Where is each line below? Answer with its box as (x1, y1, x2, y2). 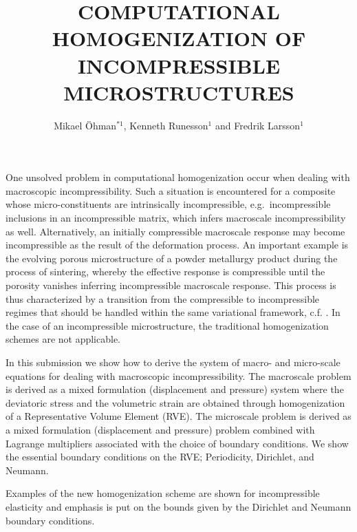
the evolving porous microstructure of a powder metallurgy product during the (6, 251, 338, 265)
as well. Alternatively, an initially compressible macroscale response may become (6, 224, 345, 238)
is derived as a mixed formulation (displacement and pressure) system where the (6, 382, 344, 396)
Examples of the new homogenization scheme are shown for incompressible (6, 486, 320, 500)
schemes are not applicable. (6, 332, 121, 346)
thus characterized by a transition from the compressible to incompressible (6, 291, 320, 306)
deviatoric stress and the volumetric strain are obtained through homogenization (6, 395, 345, 409)
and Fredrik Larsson (215, 118, 301, 132)
